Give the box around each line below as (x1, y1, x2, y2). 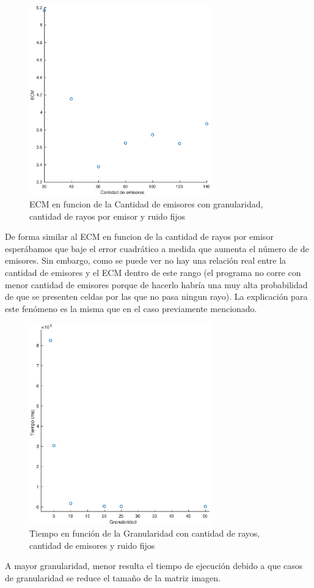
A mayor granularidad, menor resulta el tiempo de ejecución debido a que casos (5, 559, 303, 572)
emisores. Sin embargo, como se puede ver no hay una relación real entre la (5, 254, 287, 267)
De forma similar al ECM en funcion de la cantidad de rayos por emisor (5, 230, 274, 243)
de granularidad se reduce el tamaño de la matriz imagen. (5, 571, 221, 584)
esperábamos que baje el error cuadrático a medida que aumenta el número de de (5, 242, 309, 255)
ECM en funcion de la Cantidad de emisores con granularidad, (29, 197, 263, 210)
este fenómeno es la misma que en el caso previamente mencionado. (5, 302, 257, 314)
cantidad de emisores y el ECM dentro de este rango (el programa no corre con (5, 266, 301, 278)
